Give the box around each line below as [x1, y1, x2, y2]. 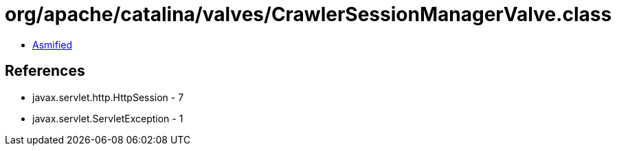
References [5, 62, 85, 80]
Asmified [32, 38, 73, 51]
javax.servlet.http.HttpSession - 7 [32, 91, 184, 103]
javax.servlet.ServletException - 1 [32, 112, 183, 124]
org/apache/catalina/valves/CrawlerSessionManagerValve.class [5, 3, 612, 26]
